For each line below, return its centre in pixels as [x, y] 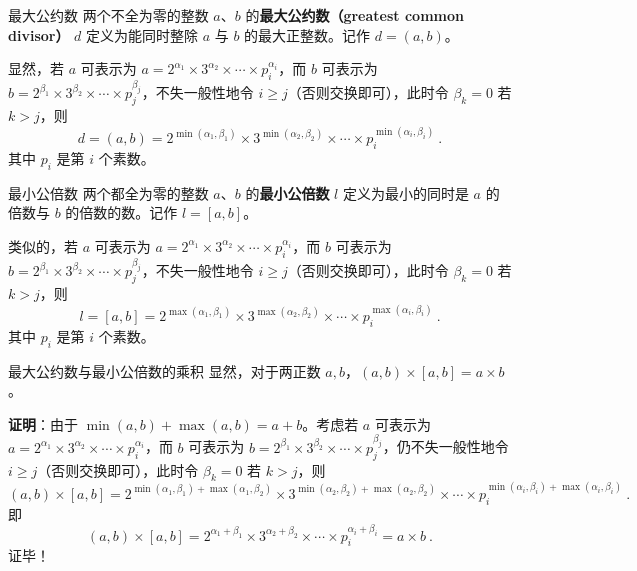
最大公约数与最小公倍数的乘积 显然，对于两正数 [164, 370]
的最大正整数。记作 [307, 34]
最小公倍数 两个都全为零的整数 [108, 192]
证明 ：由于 [43, 423]
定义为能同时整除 [142, 34]
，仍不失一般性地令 [445, 446]
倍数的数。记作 [128, 212]
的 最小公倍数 [287, 192]
